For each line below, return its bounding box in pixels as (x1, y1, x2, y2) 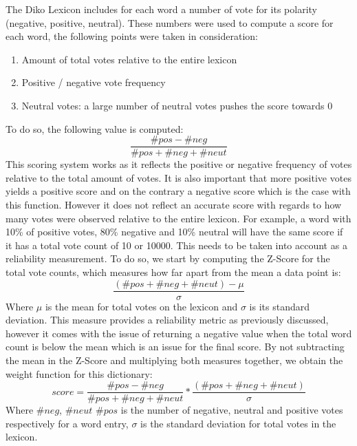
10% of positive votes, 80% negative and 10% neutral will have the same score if (6, 224, 343, 239)
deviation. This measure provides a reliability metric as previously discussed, (6, 312, 329, 327)
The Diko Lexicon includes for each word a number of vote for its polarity (6, 2, 318, 16)
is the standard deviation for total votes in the (140, 416, 336, 430)
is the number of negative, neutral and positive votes (120, 403, 343, 417)
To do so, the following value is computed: (6, 121, 184, 136)
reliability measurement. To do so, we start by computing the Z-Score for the (6, 251, 330, 266)
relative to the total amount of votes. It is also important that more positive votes (6, 170, 351, 184)
